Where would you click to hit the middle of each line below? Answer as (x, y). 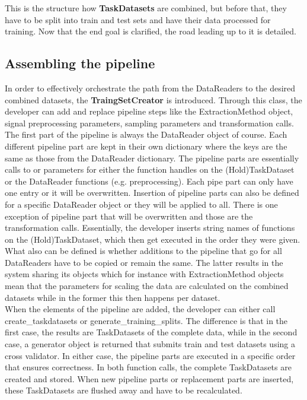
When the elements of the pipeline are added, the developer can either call (140, 309)
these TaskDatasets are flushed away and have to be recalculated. (124, 390)
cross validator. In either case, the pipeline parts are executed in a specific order (150, 355)
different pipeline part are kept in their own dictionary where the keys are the (146, 146)
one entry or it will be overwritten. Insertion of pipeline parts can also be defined (152, 193)
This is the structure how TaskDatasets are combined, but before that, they (146, 8)
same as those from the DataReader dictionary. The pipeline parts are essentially (152, 158)
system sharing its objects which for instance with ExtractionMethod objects (144, 274)
